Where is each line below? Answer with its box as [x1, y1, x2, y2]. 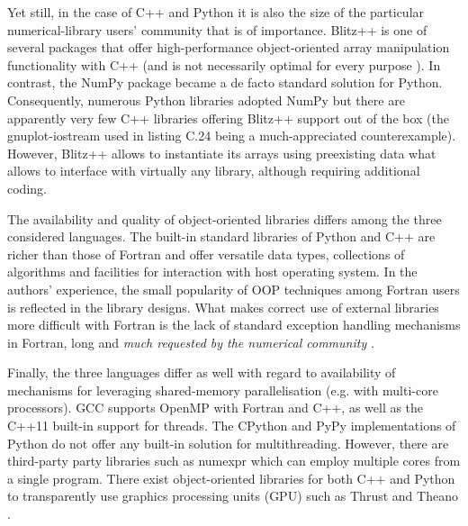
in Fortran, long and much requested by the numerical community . [7, 332, 374, 351]
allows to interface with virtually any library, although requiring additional [7, 161, 420, 180]
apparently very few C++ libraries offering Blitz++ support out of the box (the [7, 108, 450, 127]
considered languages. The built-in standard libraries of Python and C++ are [7, 227, 436, 246]
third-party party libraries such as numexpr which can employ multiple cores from [7, 451, 461, 470]
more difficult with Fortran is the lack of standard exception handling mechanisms [7, 315, 461, 334]
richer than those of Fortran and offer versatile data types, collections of [7, 244, 405, 263]
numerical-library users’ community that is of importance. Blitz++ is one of [7, 20, 427, 39]
